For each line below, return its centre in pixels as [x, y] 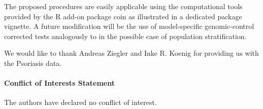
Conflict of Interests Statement [59, 83]
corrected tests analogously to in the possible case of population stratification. [125, 36]
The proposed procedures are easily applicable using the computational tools [123, 6]
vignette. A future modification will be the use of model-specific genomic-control [129, 26]
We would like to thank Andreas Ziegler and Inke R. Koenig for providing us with [131, 53]
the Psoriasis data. [33, 63]
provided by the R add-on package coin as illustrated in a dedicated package [123, 16]
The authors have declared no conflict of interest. [80, 102]
